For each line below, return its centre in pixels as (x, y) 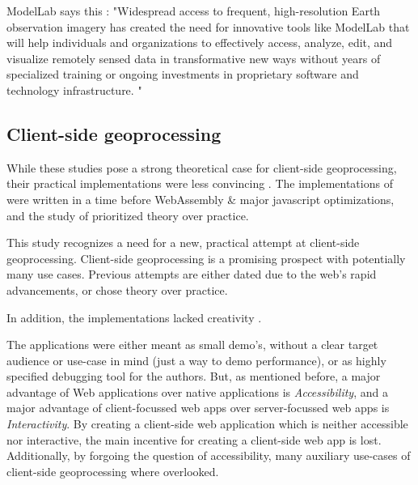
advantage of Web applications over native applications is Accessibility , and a (197, 391)
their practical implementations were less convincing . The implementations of (200, 183)
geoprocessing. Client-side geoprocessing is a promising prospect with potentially (206, 258)
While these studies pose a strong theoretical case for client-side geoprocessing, (202, 167)
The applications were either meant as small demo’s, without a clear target (192, 345)
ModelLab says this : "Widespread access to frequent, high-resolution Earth (194, 11)
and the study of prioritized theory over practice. (128, 215)
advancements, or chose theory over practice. (117, 289)
